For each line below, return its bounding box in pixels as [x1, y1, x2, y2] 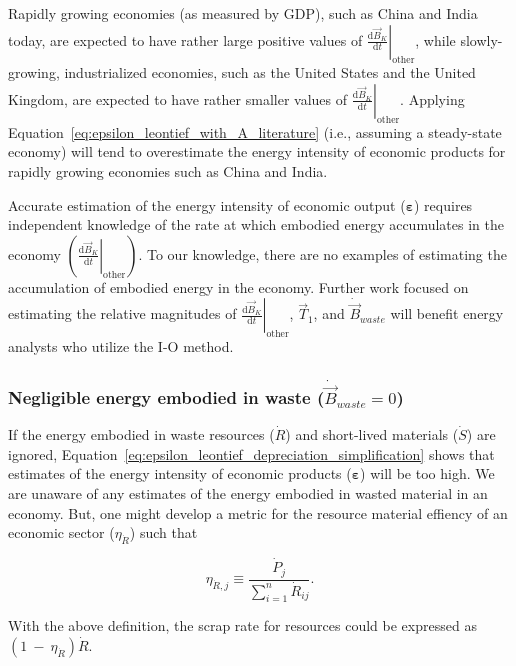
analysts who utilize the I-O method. [8, 336, 234, 357]
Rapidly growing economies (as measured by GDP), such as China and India [8, 3, 478, 23]
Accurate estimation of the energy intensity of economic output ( [8, 194, 406, 215]
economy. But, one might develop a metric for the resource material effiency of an [8, 502, 508, 523]
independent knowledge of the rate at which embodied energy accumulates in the [8, 214, 504, 235]
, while [415, 29, 456, 50]
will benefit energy [390, 303, 504, 324]
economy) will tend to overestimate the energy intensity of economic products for [8, 141, 506, 162]
